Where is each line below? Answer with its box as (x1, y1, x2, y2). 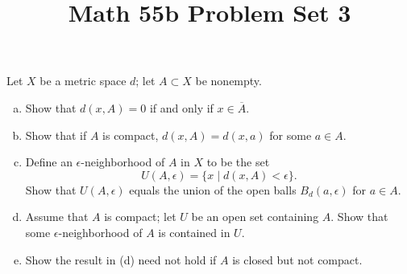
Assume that (25, 208, 89, 225)
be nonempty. (195, 72, 262, 89)
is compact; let (104, 208, 177, 225)
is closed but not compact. (232, 251, 363, 268)
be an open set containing (191, 208, 319, 225)
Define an (25, 153, 73, 170)
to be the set (206, 153, 270, 170)
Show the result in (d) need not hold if (25, 251, 217, 268)
